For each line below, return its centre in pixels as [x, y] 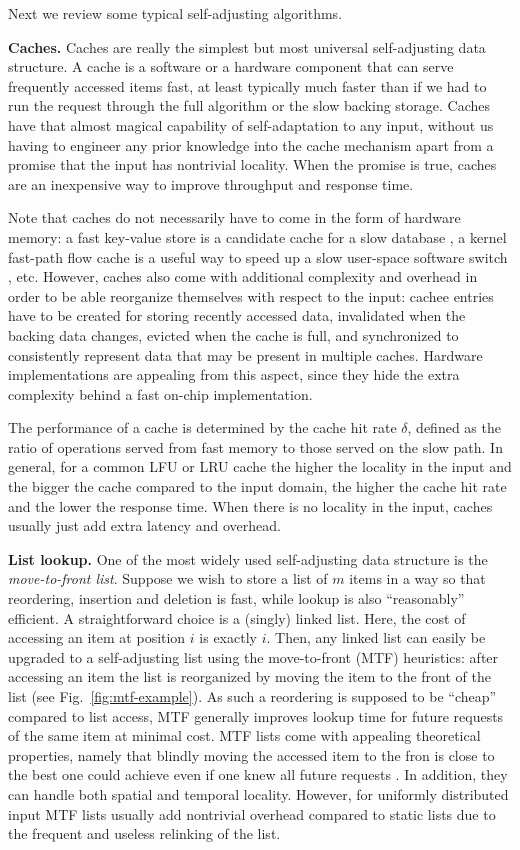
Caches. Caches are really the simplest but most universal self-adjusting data [247, 46]
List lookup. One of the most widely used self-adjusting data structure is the [248, 558]
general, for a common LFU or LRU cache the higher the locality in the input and [260, 466]
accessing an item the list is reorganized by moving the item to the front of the [249, 676]
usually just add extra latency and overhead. [144, 525]
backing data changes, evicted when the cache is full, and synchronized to [233, 334]
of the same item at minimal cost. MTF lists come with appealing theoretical [244, 735]
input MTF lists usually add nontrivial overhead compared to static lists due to [252, 813]
